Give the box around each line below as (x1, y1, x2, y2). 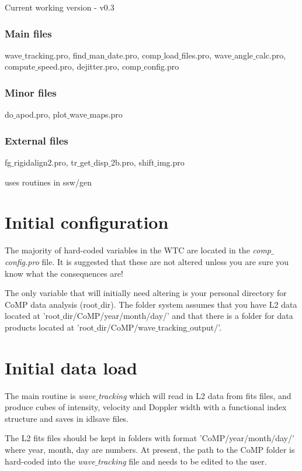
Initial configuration (5, 210, 169, 234)
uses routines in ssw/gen (5, 176, 92, 188)
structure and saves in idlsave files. (5, 412, 129, 424)
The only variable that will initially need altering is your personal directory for (5, 287, 287, 299)
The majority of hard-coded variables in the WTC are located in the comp (5, 244, 272, 256)
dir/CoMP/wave (96, 321, 155, 333)
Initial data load (5, 355, 137, 379)
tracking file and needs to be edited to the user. (98, 455, 267, 467)
